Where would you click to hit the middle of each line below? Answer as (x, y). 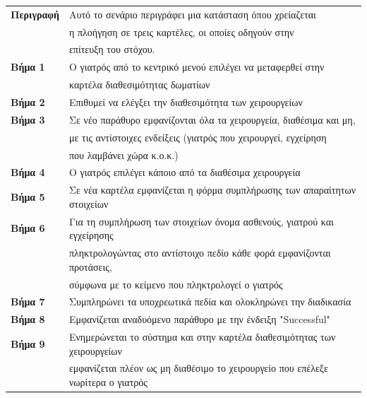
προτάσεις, (90, 266)
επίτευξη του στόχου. (112, 49)
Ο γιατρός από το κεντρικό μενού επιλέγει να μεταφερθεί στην (197, 67)
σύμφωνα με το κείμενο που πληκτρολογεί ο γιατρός (176, 284)
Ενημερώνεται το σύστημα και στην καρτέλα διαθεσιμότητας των (202, 337)
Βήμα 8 (28, 319)
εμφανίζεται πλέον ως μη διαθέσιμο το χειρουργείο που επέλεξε (198, 368)
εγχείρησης (91, 235)
